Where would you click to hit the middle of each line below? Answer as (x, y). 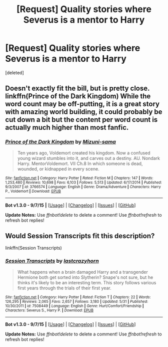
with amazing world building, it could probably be (84, 112)
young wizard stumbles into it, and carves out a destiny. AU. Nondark (88, 158)
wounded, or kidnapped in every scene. (58, 168)
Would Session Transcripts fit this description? (80, 236)
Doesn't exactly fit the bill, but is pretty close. (77, 89)
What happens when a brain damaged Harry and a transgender (83, 272)
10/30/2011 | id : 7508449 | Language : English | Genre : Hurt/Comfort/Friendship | (74, 306)
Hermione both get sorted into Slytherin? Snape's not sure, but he (85, 277)
